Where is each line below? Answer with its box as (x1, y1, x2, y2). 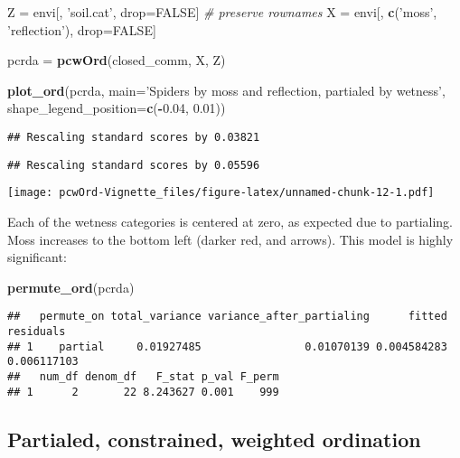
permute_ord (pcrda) (7, 277, 135, 296)
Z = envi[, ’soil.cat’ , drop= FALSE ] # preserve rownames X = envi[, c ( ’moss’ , (7, 3, 437, 21)
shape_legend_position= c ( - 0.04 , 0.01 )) (7, 98, 226, 117)
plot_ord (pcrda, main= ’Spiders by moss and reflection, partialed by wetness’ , (7, 80, 446, 99)
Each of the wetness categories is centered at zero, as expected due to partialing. (7, 211, 453, 230)
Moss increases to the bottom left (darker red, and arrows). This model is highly (7, 229, 454, 248)
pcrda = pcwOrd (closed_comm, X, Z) (7, 51, 226, 70)
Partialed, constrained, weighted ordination (7, 425, 421, 453)
